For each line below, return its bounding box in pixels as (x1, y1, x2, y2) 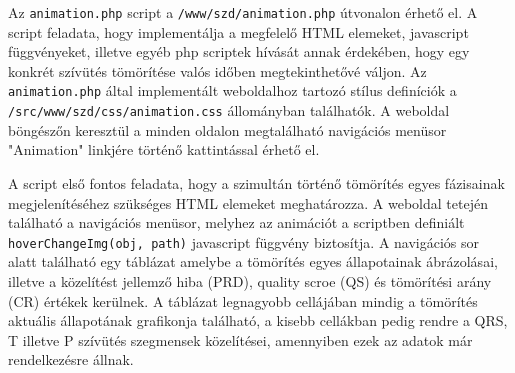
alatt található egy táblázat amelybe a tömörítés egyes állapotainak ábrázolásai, (8, 251, 498, 272)
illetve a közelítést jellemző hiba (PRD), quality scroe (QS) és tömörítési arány (8, 270, 492, 291)
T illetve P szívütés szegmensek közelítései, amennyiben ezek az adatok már (8, 329, 473, 350)
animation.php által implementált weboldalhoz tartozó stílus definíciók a (8, 80, 457, 101)
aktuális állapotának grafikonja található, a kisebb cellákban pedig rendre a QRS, (8, 310, 508, 331)
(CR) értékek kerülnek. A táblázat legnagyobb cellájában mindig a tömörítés (8, 290, 478, 311)
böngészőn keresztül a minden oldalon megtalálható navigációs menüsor (8, 119, 447, 140)
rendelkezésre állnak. (8, 349, 134, 370)
